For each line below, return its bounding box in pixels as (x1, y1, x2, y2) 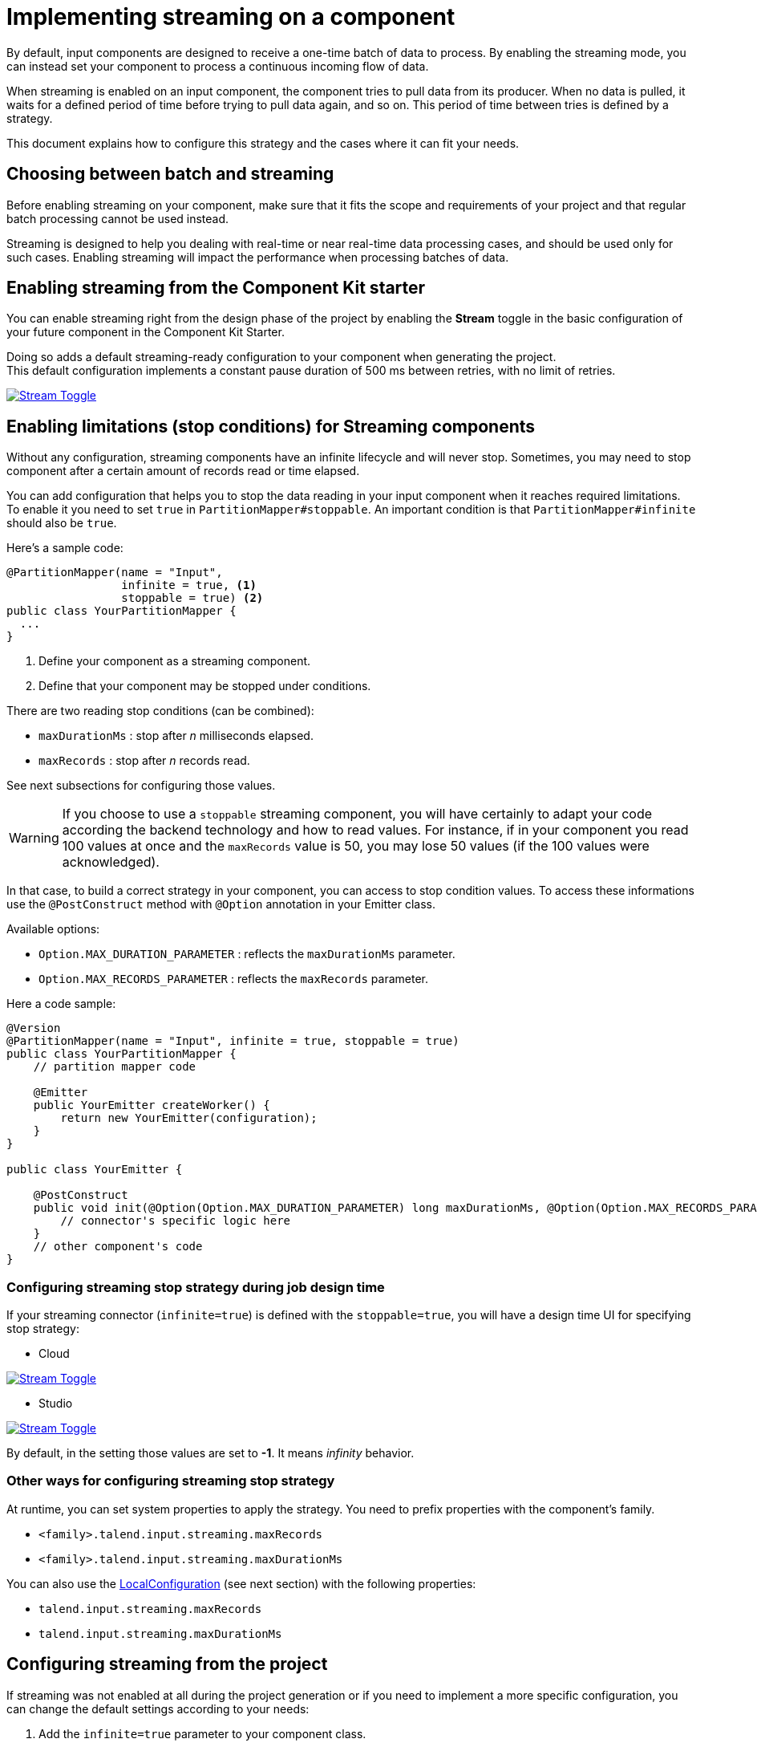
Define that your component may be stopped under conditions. (38, 679, 371, 693)
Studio (38, 1396, 73, 1411)
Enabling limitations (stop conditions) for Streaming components (6, 416, 536, 437)
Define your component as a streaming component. (38, 654, 311, 668)
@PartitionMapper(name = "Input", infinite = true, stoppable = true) (6, 1034, 459, 1048)
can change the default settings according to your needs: (6, 1701, 310, 1716)
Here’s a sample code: (6, 541, 123, 555)
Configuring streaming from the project (6, 1654, 328, 1675)
